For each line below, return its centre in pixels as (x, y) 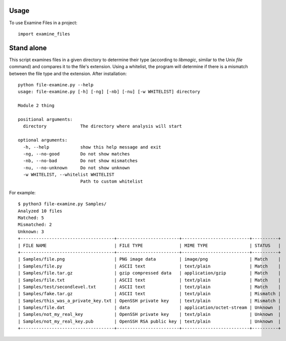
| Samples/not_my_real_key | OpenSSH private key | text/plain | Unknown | (149, 314)
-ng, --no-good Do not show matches (77, 154)
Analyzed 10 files (40, 211)
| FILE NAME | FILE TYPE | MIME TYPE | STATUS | (149, 245)
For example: (22, 192)
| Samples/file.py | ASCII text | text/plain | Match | (149, 266)
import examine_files (44, 34)
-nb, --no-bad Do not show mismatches (80, 161)
